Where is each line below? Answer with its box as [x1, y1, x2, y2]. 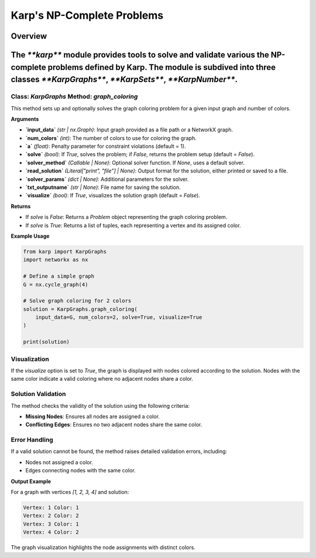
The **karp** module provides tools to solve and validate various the [11, 50, 269, 60]
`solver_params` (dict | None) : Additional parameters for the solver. [25, 175, 189, 182]
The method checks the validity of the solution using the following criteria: [11, 402, 190, 409]
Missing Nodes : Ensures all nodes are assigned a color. [25, 412, 160, 420]
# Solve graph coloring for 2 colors [23, 297, 132, 305]
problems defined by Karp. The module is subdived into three [47, 62, 276, 72]
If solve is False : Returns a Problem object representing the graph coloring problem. [25, 214, 228, 221]
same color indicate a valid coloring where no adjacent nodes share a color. [11, 376, 193, 383]
